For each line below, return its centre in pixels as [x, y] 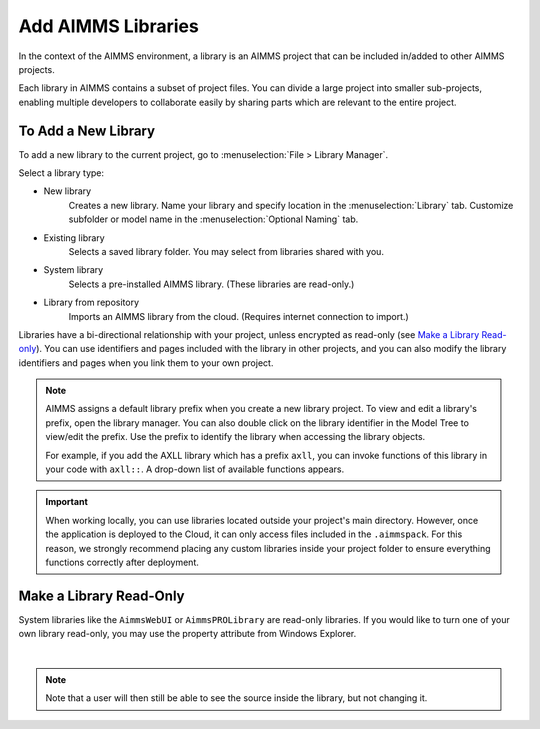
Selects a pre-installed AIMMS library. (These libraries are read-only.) [211, 284]
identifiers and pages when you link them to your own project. [146, 362]
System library [73, 270]
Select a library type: [61, 173]
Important [67, 502]
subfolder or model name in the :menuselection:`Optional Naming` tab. [213, 219]
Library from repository [91, 302]
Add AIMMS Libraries [108, 26]
